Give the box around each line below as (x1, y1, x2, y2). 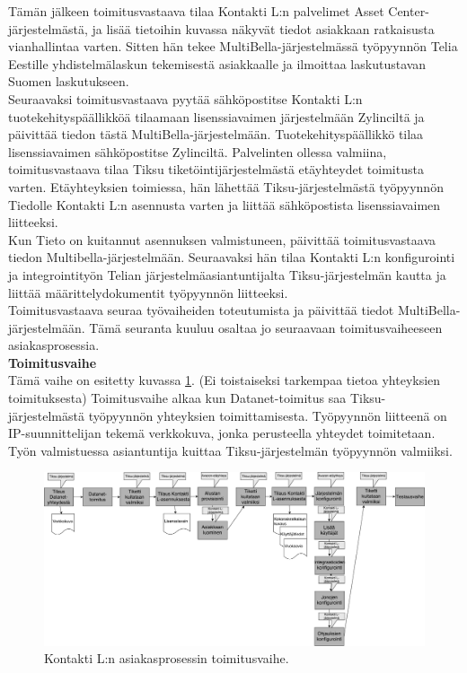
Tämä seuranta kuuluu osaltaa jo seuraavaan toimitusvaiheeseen (89, 318, 443, 336)
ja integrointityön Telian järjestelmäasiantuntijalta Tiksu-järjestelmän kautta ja (8, 265, 446, 284)
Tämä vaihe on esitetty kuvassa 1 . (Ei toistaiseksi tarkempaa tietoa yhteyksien (8, 371, 441, 389)
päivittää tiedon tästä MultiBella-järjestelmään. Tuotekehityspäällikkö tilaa (8, 125, 424, 144)
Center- (388, 2, 429, 20)
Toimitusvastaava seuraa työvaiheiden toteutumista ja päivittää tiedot (8, 301, 394, 319)
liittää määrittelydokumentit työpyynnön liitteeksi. (8, 283, 288, 302)
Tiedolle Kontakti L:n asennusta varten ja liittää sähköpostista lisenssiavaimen (8, 195, 441, 214)
